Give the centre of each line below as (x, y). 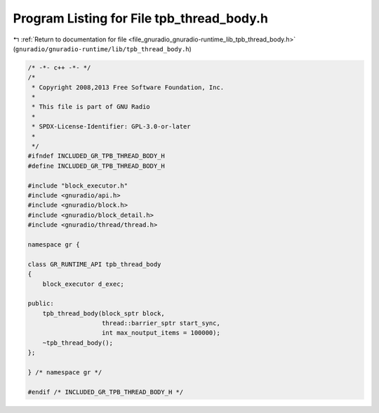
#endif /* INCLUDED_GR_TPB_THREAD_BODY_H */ (106, 392)
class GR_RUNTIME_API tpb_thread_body (94, 264)
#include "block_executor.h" (78, 185)
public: (41, 303)
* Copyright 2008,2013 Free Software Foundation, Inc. (128, 87)
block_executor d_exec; (83, 284)
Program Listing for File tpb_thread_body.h (140, 18)
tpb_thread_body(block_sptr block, (104, 313)
